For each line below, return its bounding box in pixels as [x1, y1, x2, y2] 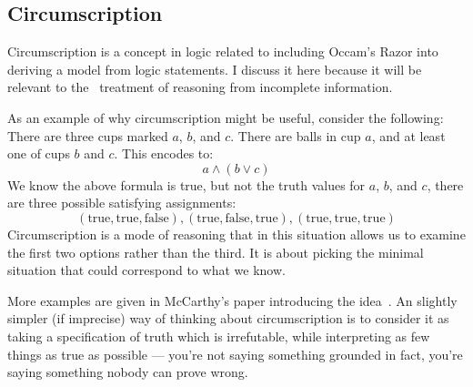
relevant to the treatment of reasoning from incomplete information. [7, 77, 393, 97]
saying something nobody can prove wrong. [7, 362, 248, 382]
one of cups [7, 144, 70, 163]
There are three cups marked [7, 126, 168, 145]
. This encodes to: [114, 144, 214, 163]
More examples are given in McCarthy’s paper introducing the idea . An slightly [7, 290, 458, 310]
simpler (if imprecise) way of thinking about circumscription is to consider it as [7, 309, 449, 328]
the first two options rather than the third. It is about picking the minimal [7, 242, 424, 261]
